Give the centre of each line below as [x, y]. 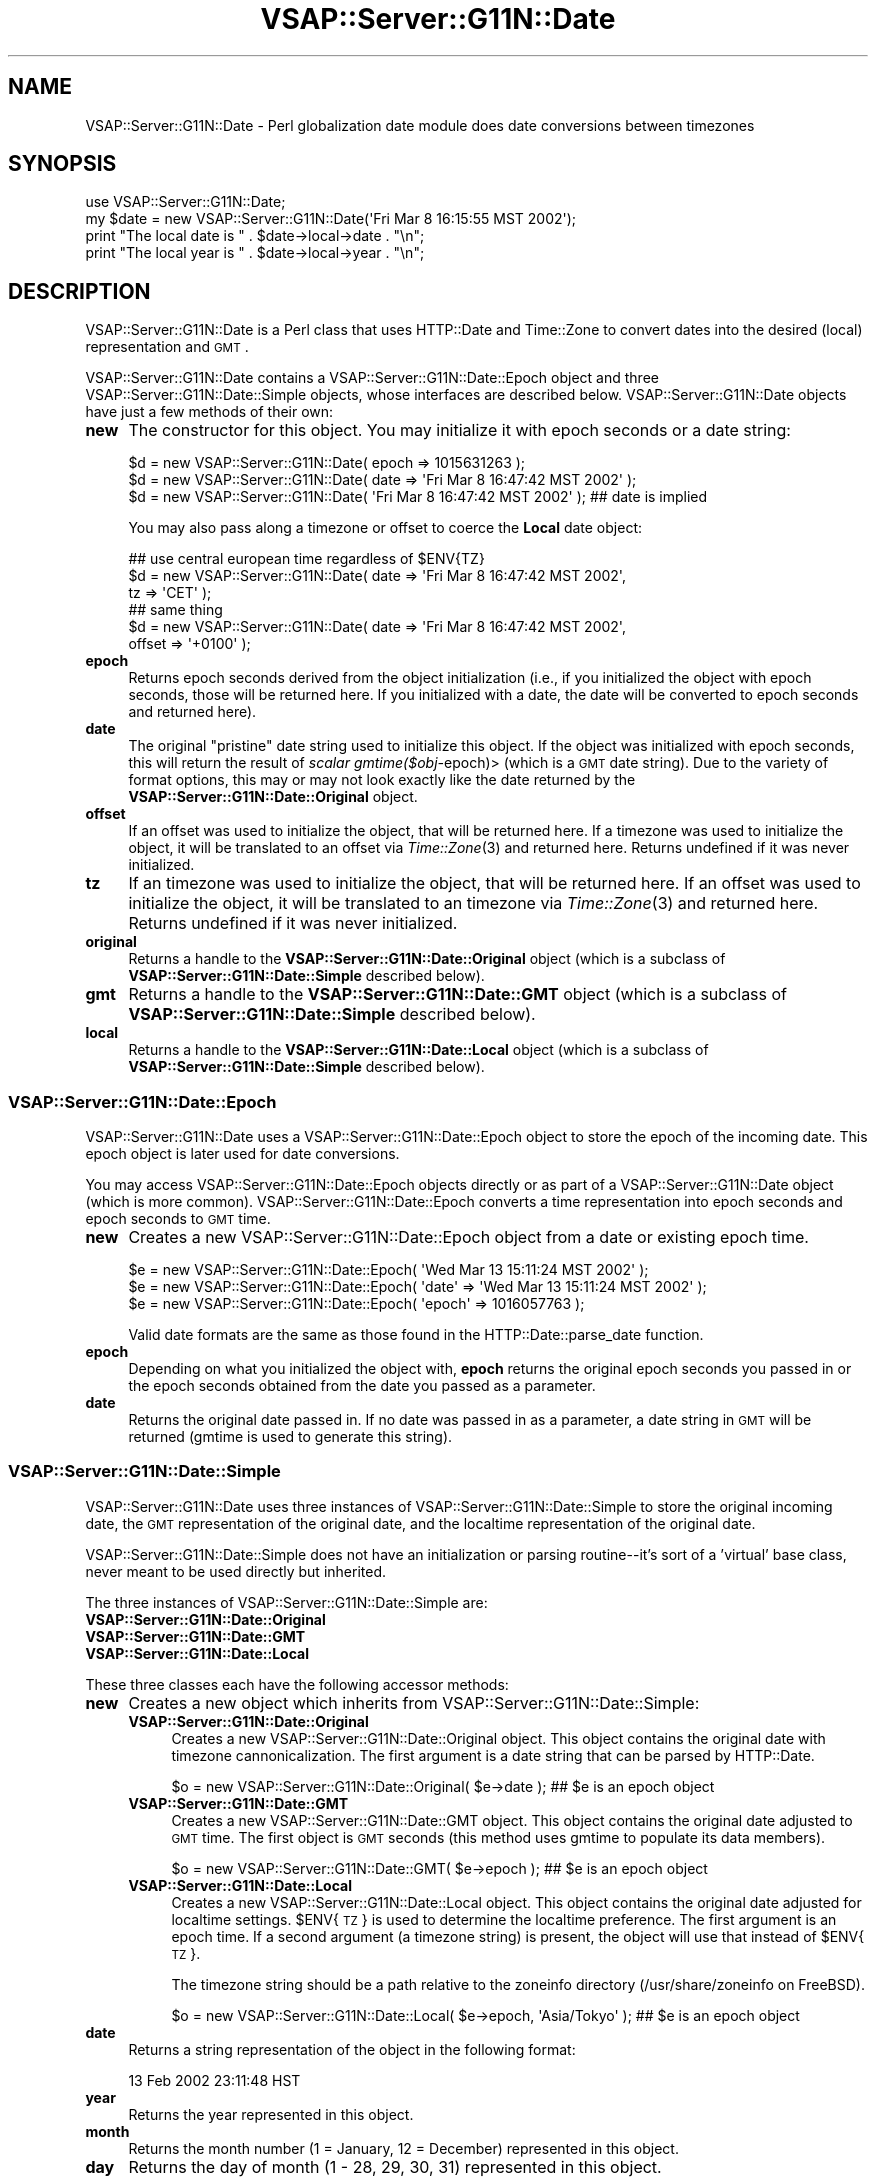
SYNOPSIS [62, 164]
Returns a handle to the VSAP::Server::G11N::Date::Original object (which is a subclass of [427, 959]
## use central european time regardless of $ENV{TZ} [306, 559]
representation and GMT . [167, 347]
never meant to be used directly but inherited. [236, 1571]
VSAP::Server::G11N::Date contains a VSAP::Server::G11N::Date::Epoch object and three [372, 378]
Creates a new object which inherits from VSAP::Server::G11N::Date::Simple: [414, 1702]
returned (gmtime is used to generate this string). [290, 1437]
